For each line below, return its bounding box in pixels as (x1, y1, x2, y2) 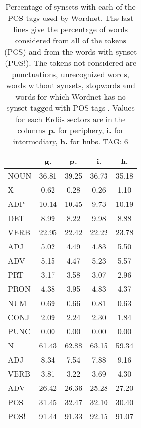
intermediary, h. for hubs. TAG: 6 (13, 136, 128, 147)
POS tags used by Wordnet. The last (7, 12, 134, 23)
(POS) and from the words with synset (4, 46, 137, 57)
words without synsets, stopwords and (6, 80, 135, 91)
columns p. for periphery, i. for (18, 124, 123, 136)
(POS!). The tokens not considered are (5, 57, 137, 68)
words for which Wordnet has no (15, 91, 126, 102)
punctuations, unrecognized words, (12, 68, 129, 80)
